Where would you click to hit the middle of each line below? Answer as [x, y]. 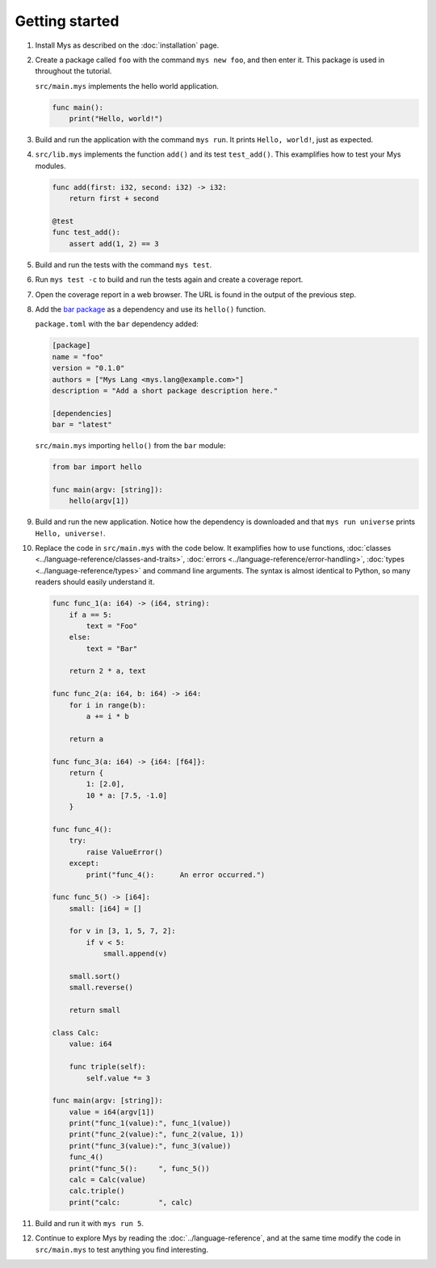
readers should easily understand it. [95, 582]
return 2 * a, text [108, 671]
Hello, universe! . [70, 533]
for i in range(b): [108, 705]
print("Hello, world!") [116, 119]
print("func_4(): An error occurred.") [176, 875]
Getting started [67, 21]
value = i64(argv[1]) [112, 1112]
